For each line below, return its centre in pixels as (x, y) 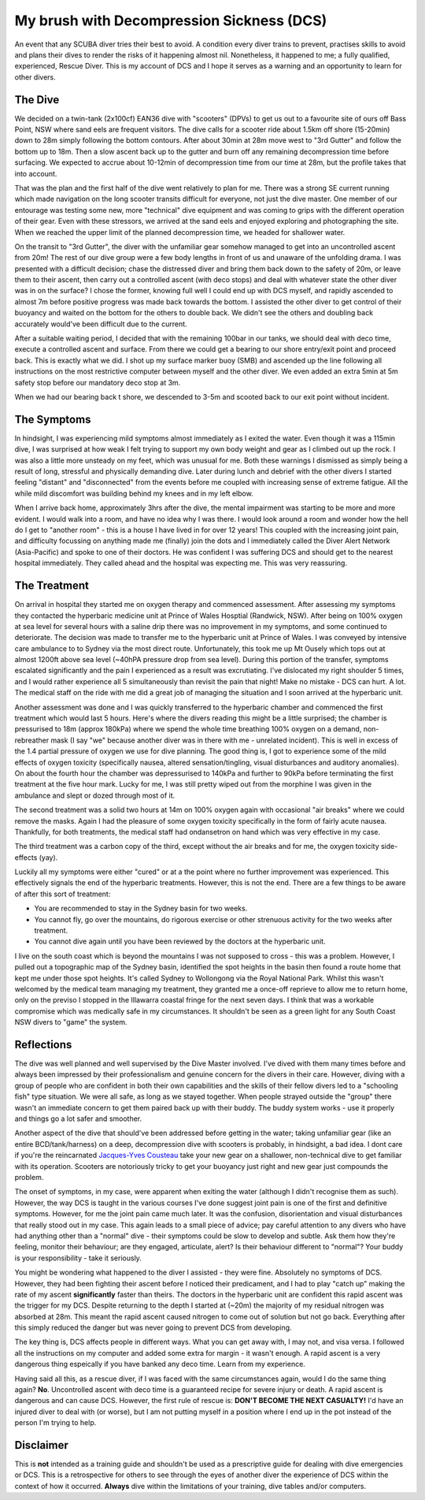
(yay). (48, 857)
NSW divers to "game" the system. (71, 1022)
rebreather (32, 740)
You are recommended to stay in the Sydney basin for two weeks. (141, 908)
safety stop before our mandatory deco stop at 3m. (98, 382)
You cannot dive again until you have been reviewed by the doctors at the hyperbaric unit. (180, 941)
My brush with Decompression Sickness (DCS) (171, 20)
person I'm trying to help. (55, 1423)
